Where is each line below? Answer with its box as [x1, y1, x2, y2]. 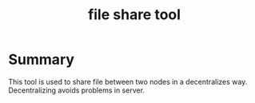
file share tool [87, 6, 181, 24]
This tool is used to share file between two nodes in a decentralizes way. [8, 77, 248, 86]
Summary [8, 50, 74, 69]
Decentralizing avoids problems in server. [8, 85, 145, 95]
